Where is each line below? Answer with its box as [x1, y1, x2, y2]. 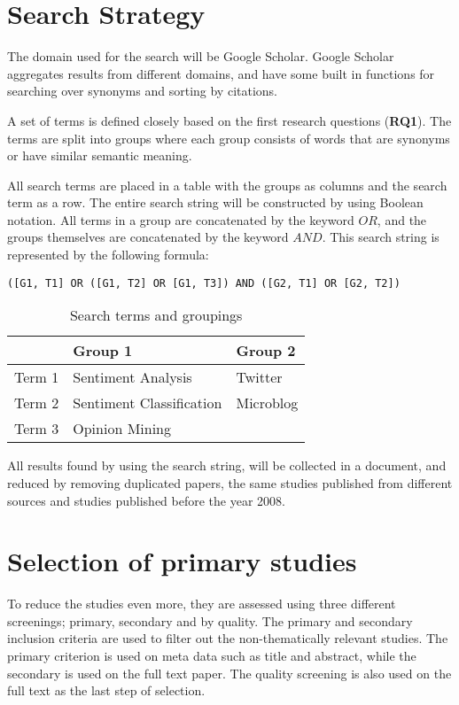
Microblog [236, 392, 299, 414]
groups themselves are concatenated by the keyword [7, 228, 289, 246]
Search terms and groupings [69, 305, 243, 326]
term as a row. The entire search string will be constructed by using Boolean [7, 193, 424, 212]
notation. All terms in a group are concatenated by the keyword [7, 210, 354, 229]
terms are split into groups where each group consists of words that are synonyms [7, 128, 450, 147]
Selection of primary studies [7, 543, 357, 579]
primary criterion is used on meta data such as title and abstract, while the [7, 647, 416, 664]
